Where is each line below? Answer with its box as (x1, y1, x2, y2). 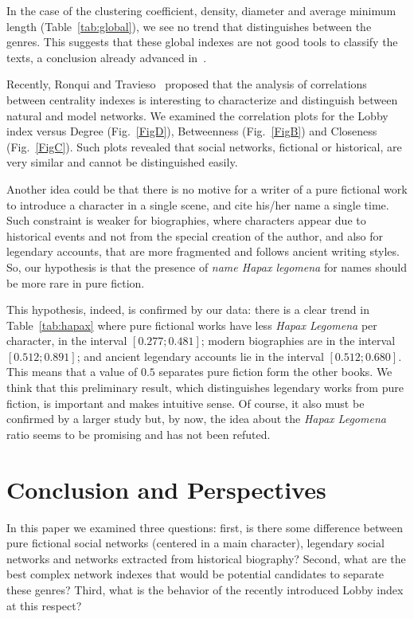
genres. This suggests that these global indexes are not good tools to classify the (6, 33, 398, 50)
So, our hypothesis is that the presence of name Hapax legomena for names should (6, 258, 407, 275)
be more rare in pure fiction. (6, 274, 145, 291)
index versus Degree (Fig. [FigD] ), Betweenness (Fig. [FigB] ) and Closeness (6, 123, 377, 139)
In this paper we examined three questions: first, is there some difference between (6, 519, 403, 535)
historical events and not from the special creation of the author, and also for (6, 227, 384, 244)
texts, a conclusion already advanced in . (6, 49, 207, 65)
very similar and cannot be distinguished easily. (6, 154, 238, 170)
